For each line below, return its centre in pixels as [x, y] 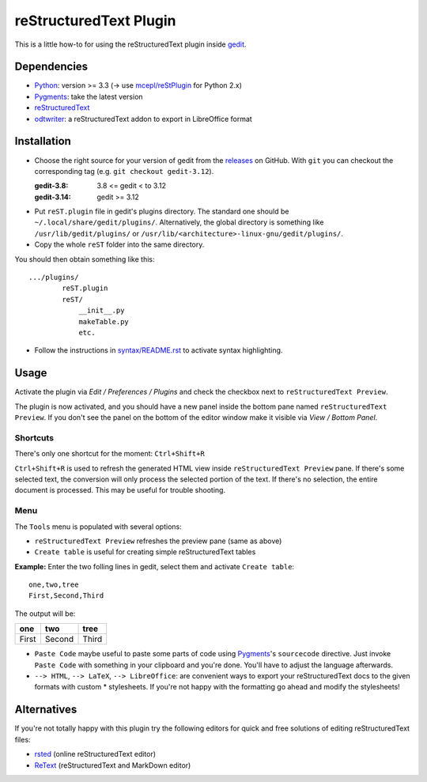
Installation [43, 141]
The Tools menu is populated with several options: [98, 527]
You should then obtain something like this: [85, 259]
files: [23, 739]
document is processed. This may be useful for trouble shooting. [120, 490]
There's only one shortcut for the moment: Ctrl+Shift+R [110, 454]
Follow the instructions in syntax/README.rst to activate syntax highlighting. [159, 350]
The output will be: [45, 614]
